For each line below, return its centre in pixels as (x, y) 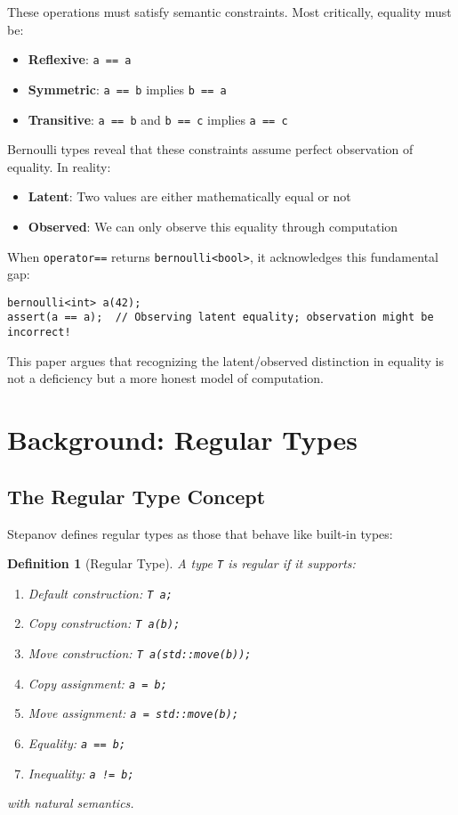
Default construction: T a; (100, 593)
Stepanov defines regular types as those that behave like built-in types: (200, 533)
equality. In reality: (59, 166)
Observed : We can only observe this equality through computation (213, 226)
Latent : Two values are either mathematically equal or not (189, 196)
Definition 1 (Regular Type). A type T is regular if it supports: (181, 563)
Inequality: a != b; (81, 773)
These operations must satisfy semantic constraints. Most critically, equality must (229, 12)
